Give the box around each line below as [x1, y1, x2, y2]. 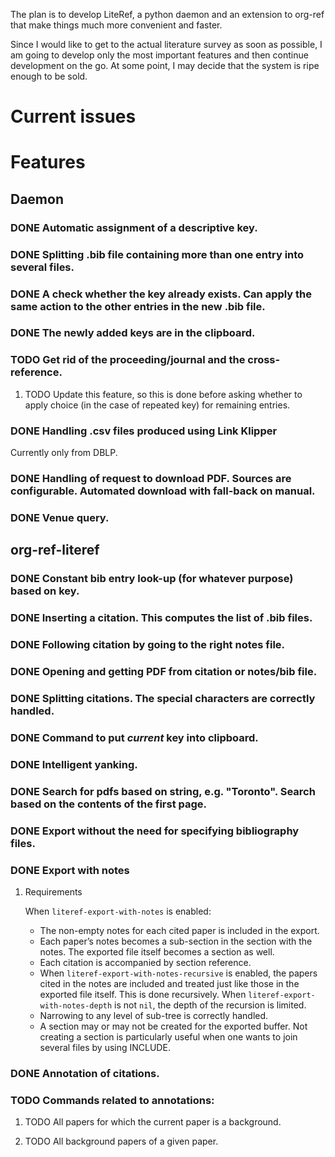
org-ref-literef [10, 542, 100, 559]
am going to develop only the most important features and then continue [10, 49, 309, 61]
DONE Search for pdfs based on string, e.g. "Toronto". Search [10, 784, 316, 798]
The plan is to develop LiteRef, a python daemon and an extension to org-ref [10, 9, 325, 20]
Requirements [24, 885, 83, 898]
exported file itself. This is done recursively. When [39, 988, 247, 1000]
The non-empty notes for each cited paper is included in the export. [39, 924, 320, 936]
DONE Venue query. [10, 510, 110, 524]
